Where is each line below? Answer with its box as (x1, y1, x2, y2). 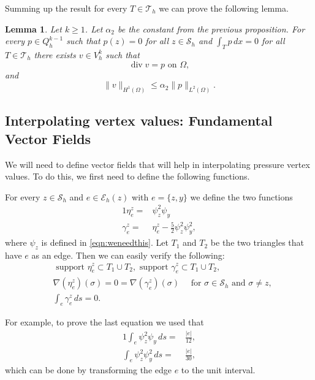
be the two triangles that (210, 236, 305, 249)
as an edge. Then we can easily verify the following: (31, 248, 225, 261)
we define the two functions (190, 190, 293, 203)
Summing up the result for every (5, 2, 127, 14)
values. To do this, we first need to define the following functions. (5, 170, 250, 183)
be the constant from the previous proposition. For (117, 22, 305, 35)
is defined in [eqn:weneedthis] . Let (41, 236, 169, 249)
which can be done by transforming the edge (5, 363, 172, 376)
